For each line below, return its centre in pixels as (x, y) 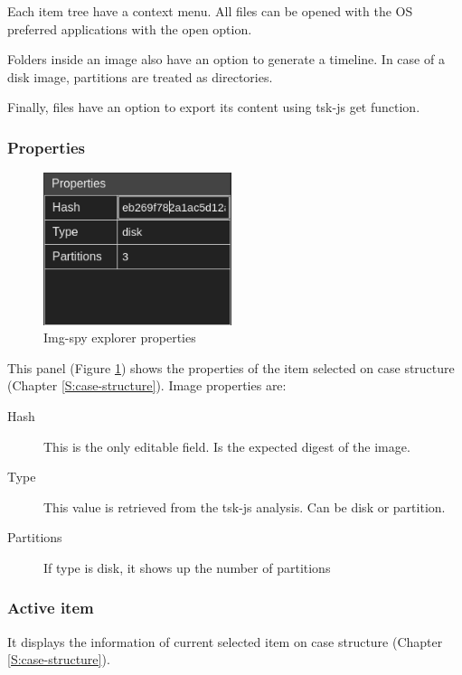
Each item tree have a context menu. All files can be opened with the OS (210, 11)
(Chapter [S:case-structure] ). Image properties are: (147, 385)
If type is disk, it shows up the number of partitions (187, 567)
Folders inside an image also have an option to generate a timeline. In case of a (226, 59)
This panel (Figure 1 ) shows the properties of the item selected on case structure (231, 367)
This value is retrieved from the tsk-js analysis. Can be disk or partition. (245, 506)
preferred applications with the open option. (130, 28)
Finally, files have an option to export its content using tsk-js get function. (214, 107)
